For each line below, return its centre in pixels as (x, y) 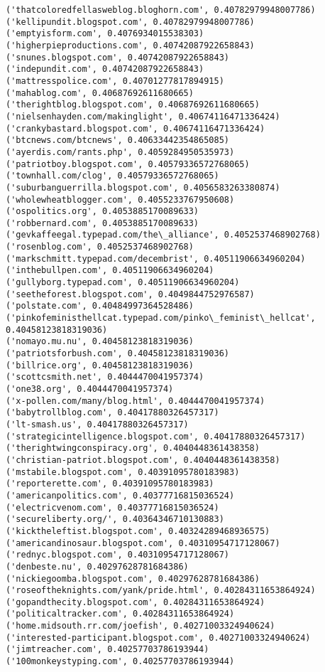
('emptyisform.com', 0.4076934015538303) (105, 34)
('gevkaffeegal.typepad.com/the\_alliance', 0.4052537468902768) (163, 235)
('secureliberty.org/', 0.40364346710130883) (115, 519)
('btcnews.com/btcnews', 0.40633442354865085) (117, 140)
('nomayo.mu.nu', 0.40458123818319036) (100, 342)
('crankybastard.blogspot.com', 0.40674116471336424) (136, 128)
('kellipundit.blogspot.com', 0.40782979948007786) (130, 22)
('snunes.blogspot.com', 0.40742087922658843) (117, 57)
